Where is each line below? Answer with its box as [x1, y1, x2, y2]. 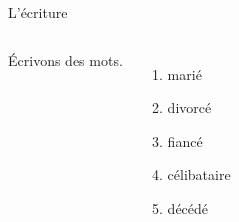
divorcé [167, 97, 212, 118]
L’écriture [8, 2, 68, 22]
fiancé [167, 130, 203, 151]
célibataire [167, 164, 231, 185]
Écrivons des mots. [8, 49, 123, 70]
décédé [167, 197, 209, 218]
